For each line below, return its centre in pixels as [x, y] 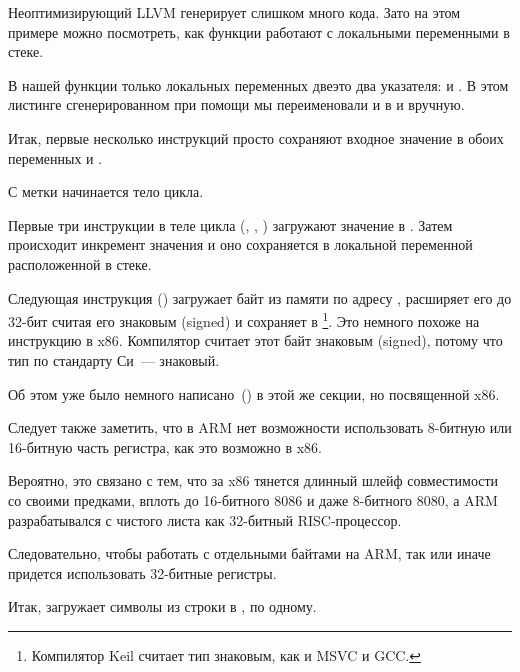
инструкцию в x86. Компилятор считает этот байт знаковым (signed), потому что [255, 340]
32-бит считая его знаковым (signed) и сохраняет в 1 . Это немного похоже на [244, 319]
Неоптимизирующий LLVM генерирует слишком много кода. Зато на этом [234, 12]
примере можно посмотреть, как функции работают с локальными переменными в [259, 31]
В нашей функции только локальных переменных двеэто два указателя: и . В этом [258, 84]
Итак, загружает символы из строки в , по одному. [162, 606]
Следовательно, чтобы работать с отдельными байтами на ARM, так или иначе [249, 553]
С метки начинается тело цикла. [106, 191]
